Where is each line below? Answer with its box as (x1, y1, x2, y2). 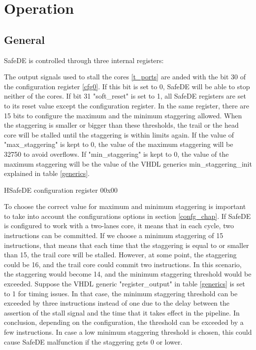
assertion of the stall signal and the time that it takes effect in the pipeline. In (4, 307, 240, 317)
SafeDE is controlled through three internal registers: (4, 55, 164, 65)
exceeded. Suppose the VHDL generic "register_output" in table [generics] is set (4, 279, 245, 289)
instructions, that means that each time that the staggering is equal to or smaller (4, 240, 249, 250)
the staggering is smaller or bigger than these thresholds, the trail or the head (4, 120, 239, 130)
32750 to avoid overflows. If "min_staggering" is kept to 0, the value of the (4, 148, 229, 159)
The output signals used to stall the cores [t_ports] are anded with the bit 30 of (4, 71, 246, 82)
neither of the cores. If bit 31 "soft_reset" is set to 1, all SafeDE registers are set (4, 91, 246, 101)
